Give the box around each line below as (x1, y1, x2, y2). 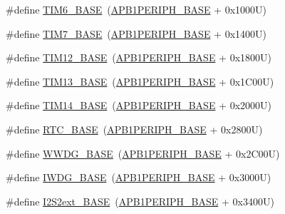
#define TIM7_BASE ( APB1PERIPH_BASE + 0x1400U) (6, 26, 266, 41)
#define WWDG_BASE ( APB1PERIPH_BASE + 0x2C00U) (6, 146, 280, 160)
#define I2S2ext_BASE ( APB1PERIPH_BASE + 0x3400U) (6, 193, 274, 208)
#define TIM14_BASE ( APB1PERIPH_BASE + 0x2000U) (6, 98, 271, 113)
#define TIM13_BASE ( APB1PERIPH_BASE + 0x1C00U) (6, 73, 274, 88)
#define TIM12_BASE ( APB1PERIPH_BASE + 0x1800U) (6, 50, 271, 65)
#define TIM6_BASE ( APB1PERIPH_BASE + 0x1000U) (6, 2, 266, 16)
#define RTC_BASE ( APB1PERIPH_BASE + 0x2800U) (6, 121, 263, 136)
